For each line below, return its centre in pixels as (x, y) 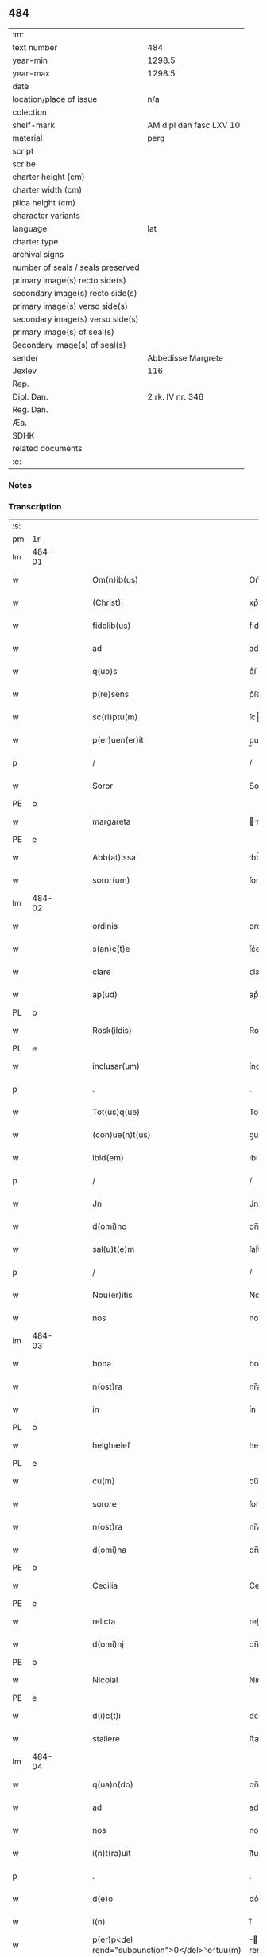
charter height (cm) (48, 177)
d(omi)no (110, 1226)
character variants (46, 216)
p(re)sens (111, 694)
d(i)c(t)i (107, 1716)
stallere (106, 1739)
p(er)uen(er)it (118, 740)
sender (25, 357)
